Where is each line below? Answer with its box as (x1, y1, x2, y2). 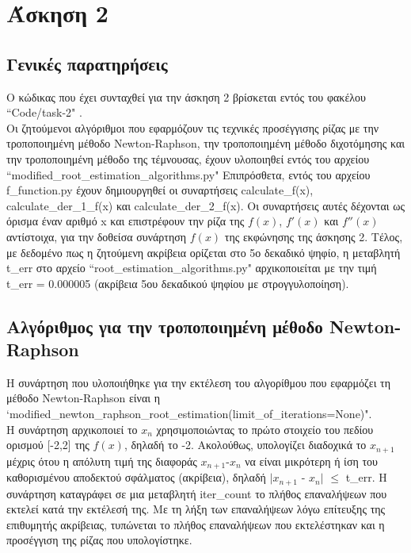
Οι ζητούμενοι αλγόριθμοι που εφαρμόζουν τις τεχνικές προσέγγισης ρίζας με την (6, 119, 379, 136)
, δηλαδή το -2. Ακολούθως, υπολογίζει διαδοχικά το (124, 436, 367, 453)
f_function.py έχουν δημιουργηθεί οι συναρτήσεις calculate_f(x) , (6, 182, 314, 198)
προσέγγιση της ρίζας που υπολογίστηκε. (6, 532, 192, 548)
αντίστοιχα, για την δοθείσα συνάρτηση (6, 228, 187, 244)
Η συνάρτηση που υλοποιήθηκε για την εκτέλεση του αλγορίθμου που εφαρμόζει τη (6, 374, 391, 390)
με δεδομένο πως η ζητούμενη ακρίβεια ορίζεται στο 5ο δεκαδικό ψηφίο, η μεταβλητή (6, 244, 401, 260)
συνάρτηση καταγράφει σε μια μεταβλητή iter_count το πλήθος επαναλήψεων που (6, 485, 387, 501)
